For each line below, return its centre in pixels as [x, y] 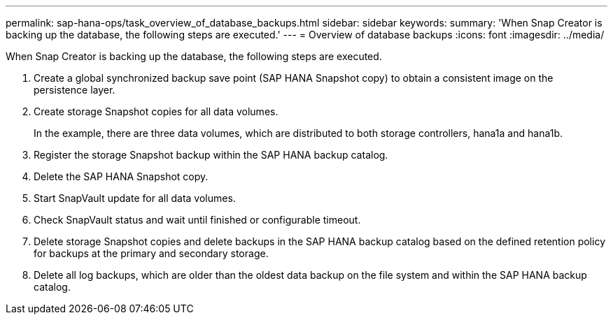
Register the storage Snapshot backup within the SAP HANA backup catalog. [211, 155]
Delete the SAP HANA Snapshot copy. [121, 176]
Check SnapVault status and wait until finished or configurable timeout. [197, 220]
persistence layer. [75, 90]
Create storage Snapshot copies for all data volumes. [156, 111]
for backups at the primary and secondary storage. [151, 253]
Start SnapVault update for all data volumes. [135, 198]
